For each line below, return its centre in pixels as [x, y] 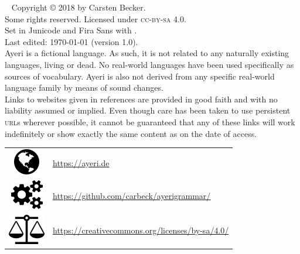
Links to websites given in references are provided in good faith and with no [141, 99]
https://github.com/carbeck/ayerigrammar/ [132, 195]
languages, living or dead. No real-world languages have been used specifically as [149, 64]
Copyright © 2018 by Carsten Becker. [79, 7]
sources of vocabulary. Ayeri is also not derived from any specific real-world [140, 76]
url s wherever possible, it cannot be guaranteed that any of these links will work [150, 121]
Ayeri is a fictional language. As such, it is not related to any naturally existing [147, 53]
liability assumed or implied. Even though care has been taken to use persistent [148, 110]
